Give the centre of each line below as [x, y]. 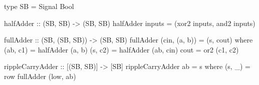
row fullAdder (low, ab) [40, 76]
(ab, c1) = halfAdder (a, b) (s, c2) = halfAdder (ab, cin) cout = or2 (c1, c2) [121, 49]
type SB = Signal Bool [39, 6]
